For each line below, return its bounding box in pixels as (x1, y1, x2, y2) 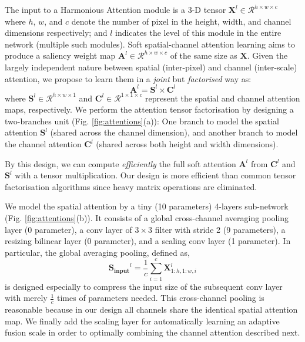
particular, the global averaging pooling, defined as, (5, 246, 190, 258)
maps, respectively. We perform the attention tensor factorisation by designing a (5, 103, 294, 116)
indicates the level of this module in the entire (115, 26, 281, 39)
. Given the (247, 49, 288, 62)
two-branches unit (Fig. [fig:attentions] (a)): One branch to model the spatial (5, 114, 279, 127)
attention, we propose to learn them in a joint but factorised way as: (5, 72, 252, 84)
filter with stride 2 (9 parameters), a (155, 223, 286, 235)
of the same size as (170, 49, 237, 62)
